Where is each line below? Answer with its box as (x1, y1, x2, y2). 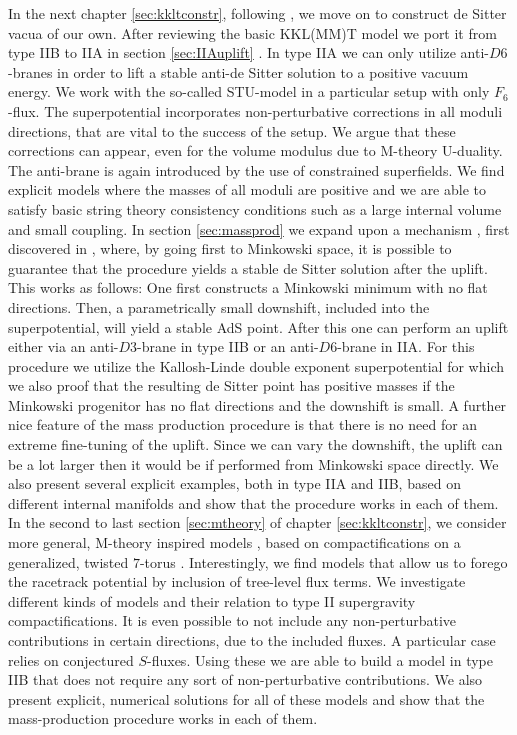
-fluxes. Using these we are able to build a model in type (147, 649, 493, 670)
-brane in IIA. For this (337, 336, 475, 357)
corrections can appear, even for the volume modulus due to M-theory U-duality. (8, 140, 503, 161)
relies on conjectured (8, 649, 134, 670)
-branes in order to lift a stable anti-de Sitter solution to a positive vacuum (8, 61, 469, 82)
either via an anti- (8, 336, 119, 357)
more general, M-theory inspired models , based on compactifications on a (8, 532, 461, 553)
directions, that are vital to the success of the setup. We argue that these (8, 120, 456, 141)
